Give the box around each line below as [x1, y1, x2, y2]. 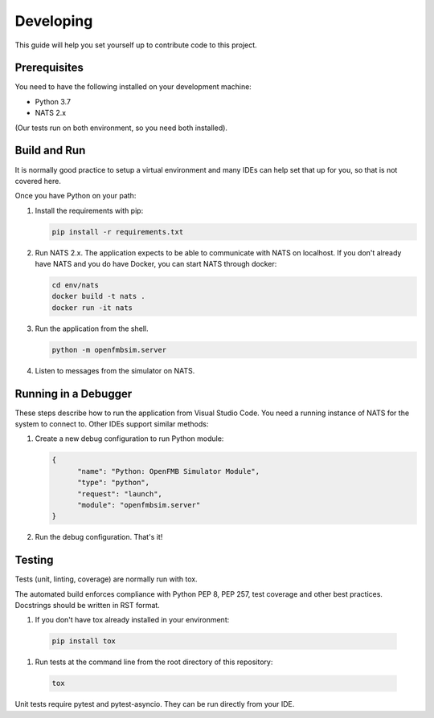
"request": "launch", [77, 489, 162, 498]
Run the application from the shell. [35, 324, 149, 333]
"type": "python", [77, 478, 150, 488]
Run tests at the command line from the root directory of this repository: [35, 657, 273, 667]
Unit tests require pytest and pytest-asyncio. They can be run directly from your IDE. [14, 700, 295, 709]
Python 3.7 [35, 96, 72, 106]
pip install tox [51, 637, 117, 646]
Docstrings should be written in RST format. [14, 601, 160, 610]
